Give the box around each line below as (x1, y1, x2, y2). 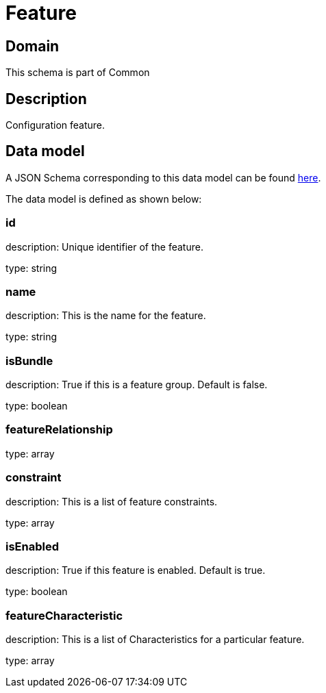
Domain (5, 37, 60, 55)
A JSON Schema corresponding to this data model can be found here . (5, 171, 321, 184)
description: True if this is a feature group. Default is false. (5, 379, 268, 391)
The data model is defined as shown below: (5, 192, 202, 205)
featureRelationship (5, 423, 113, 437)
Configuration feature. (5, 119, 105, 131)
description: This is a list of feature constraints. (5, 495, 218, 507)
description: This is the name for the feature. (5, 310, 206, 322)
